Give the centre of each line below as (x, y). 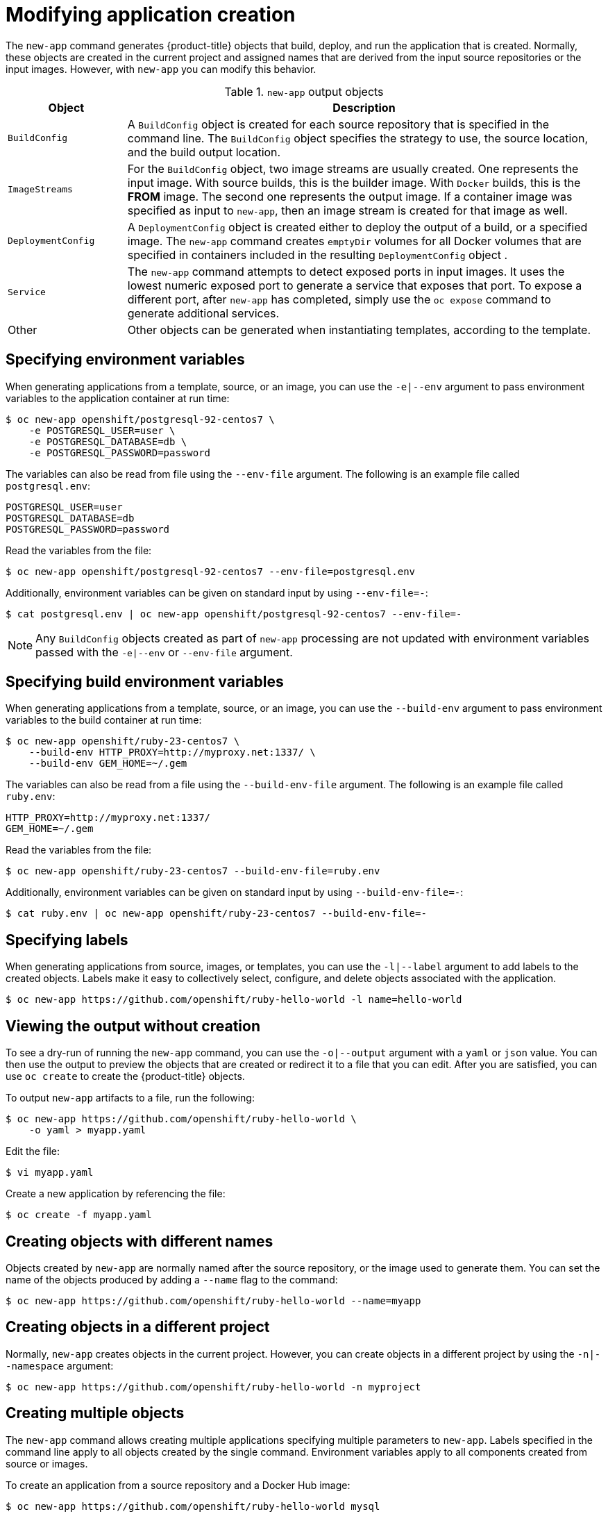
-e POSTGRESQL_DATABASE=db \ (108, 441)
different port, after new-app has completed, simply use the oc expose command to (339, 299)
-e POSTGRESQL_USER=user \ (102, 430)
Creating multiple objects (95, 1413)
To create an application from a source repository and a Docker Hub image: (178, 1485)
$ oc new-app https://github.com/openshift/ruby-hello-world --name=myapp (213, 1300)
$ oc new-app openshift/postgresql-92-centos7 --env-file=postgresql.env (211, 571)
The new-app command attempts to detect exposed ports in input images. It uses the (346, 271)
